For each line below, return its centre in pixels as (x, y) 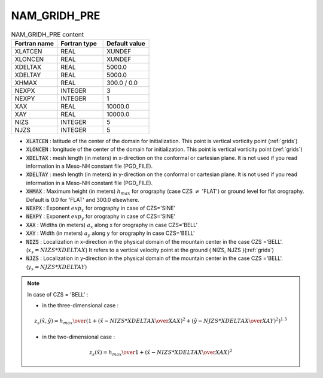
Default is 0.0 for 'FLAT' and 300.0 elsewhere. (83, 199)
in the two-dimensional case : (79, 337)
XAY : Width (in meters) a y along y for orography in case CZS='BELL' (110, 234)
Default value (126, 43)
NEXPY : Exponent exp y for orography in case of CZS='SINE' (101, 217)
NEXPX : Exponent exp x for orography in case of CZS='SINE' (101, 208)
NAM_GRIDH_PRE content (47, 34)
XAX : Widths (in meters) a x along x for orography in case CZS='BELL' (112, 226)
